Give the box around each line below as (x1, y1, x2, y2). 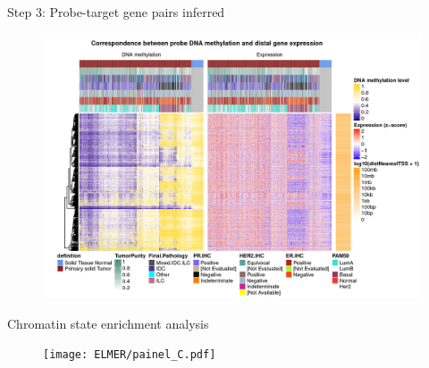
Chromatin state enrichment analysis (7, 314, 209, 332)
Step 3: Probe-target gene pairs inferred (7, 3, 225, 21)
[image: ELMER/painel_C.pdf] (43, 348, 216, 362)
